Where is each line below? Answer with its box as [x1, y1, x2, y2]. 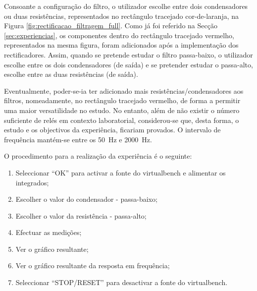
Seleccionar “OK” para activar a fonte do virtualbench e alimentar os [15, 167, 226, 177]
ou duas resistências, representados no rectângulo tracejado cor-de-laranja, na [4, 10, 239, 21]
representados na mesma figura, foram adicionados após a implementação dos [4, 40, 239, 50]
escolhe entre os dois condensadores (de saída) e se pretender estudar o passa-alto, [4, 59, 253, 69]
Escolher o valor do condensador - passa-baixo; [15, 194, 157, 204]
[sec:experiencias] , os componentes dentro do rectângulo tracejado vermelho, [4, 30, 234, 40]
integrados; [15, 177, 49, 187]
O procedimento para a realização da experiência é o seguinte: [4, 151, 192, 161]
